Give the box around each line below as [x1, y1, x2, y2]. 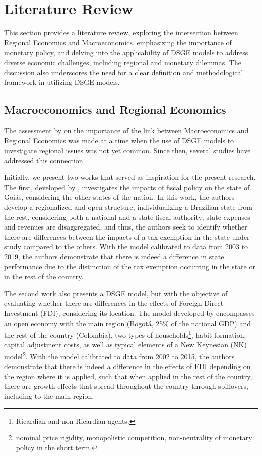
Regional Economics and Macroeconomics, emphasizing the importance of [4, 37, 232, 48]
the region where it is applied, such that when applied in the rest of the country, [4, 371, 252, 381]
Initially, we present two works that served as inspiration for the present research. [4, 172, 256, 183]
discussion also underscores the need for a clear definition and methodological [4, 67, 243, 77]
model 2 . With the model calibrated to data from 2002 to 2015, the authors [4, 350, 235, 361]
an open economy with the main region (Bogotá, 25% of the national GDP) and [4, 317, 251, 328]
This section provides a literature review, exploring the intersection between [4, 27, 238, 38]
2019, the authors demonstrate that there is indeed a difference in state [4, 251, 224, 262]
